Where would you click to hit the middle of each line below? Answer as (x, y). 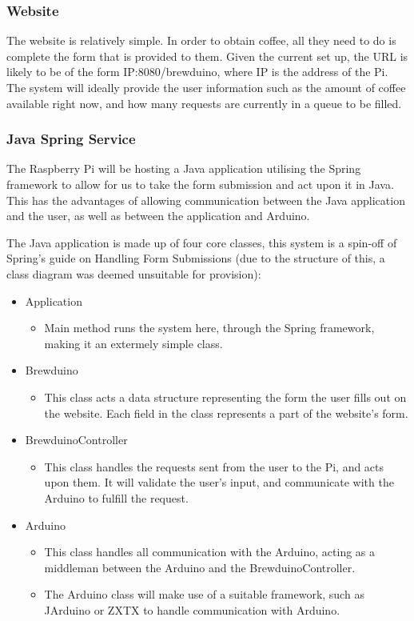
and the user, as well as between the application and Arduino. (158, 216)
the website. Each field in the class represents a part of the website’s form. (226, 413)
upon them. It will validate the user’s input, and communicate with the (219, 482)
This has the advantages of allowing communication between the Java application (206, 200)
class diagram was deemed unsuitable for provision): (134, 273)
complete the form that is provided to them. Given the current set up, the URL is (207, 56)
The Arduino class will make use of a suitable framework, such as (204, 594)
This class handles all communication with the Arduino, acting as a (210, 552)
